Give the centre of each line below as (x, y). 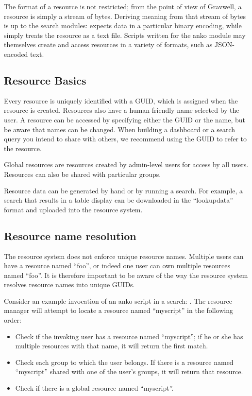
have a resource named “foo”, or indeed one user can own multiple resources (117, 266)
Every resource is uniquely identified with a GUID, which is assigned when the (121, 100)
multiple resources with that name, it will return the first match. (112, 346)
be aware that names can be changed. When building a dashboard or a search (119, 129)
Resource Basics (45, 80)
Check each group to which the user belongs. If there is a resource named (124, 362)
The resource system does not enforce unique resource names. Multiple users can (124, 256)
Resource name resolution (70, 235)
